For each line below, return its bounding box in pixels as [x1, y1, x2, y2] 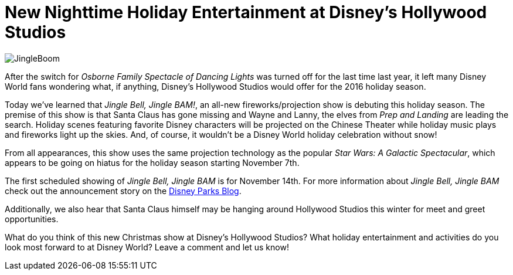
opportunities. [5, 213, 59, 224]
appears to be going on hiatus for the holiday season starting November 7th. [5, 157, 300, 168]
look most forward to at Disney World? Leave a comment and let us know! [5, 242, 289, 252]
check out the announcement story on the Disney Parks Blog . [5, 185, 242, 196]
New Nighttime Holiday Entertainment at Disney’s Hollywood [5, 2, 487, 22]
